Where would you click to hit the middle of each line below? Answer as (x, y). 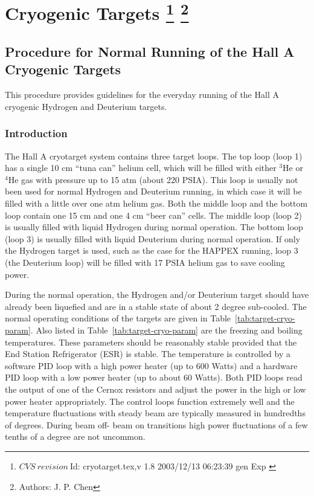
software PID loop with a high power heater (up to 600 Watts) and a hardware (151, 365)
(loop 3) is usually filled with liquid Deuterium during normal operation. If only (153, 238)
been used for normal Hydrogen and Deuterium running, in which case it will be (153, 191)
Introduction (36, 133)
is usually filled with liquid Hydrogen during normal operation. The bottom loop (154, 227)
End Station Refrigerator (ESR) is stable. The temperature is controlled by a (148, 354)
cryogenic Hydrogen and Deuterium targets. (86, 106)
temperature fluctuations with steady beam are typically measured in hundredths (155, 413)
